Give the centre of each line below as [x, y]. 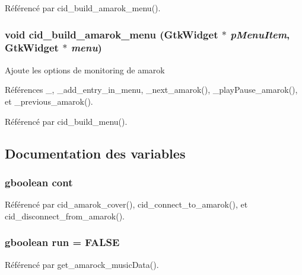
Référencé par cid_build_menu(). [66, 121]
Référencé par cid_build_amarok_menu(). [83, 8]
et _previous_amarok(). [49, 101]
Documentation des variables [95, 153]
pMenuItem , [260, 34]
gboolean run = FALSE [62, 242]
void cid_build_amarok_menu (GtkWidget [112, 34]
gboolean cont [39, 182]
